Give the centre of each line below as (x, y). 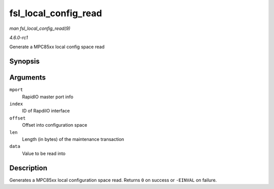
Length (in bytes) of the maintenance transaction (73, 139)
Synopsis (25, 62)
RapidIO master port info (48, 97)
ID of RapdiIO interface (46, 111)
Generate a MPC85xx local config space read (57, 47)
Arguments (28, 78)
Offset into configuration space (55, 125)
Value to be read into (44, 153)
